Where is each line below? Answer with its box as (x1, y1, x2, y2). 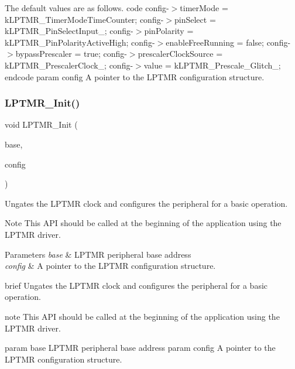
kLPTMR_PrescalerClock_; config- (5, 59, 133, 71)
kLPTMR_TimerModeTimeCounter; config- (5, 13, 164, 25)
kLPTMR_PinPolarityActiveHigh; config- (5, 36, 155, 48)
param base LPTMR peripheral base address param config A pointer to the (5, 341, 276, 354)
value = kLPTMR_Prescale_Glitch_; (143, 59, 281, 71)
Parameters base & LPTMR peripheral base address (5, 248, 191, 260)
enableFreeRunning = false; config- (166, 36, 291, 48)
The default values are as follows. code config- (5, 2, 169, 13)
